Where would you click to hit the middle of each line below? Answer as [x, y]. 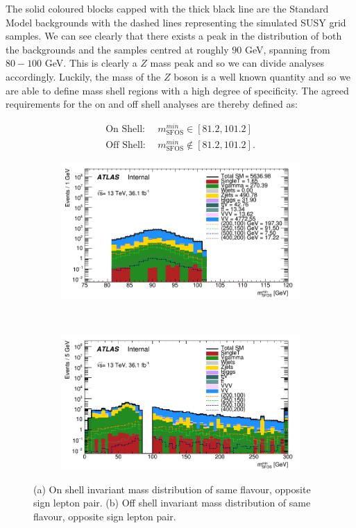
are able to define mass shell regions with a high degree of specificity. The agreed [177, 90]
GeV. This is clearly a [91, 63]
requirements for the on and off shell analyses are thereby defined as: [152, 104]
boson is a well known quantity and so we [262, 76]
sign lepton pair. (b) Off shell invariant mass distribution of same [172, 503]
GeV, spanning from [287, 49]
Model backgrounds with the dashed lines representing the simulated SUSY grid [176, 22]
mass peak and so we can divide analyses [237, 63]
